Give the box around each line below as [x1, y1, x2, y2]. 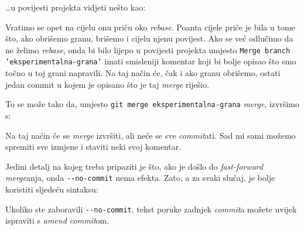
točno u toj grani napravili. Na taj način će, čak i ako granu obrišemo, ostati [5, 67, 281, 79]
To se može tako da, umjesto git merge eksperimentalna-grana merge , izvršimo [5, 98, 299, 110]
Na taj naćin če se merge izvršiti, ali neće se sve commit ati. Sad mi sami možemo [5, 129, 296, 141]
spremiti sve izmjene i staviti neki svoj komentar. [5, 140, 182, 153]
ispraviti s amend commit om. [5, 214, 110, 226]
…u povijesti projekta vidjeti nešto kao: [5, 1, 146, 13]
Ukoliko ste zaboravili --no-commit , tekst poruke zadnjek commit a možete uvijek [5, 202, 297, 215]
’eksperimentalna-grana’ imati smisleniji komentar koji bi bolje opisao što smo [5, 55, 296, 67]
